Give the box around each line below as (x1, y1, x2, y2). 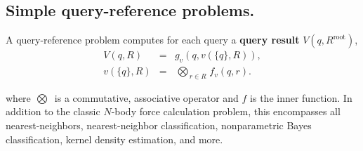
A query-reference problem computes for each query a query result (6, 32, 300, 47)
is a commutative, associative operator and (54, 90, 239, 105)
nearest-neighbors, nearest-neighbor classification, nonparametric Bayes (6, 118, 312, 133)
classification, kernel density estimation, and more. (6, 131, 223, 146)
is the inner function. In (250, 90, 352, 105)
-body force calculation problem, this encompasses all (111, 104, 341, 119)
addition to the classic (6, 104, 100, 119)
